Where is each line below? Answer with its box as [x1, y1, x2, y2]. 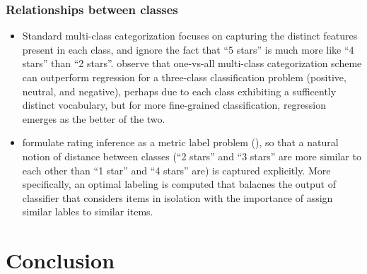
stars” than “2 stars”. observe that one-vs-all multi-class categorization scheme [22, 56, 362, 71]
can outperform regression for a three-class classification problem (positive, [22, 70, 346, 84]
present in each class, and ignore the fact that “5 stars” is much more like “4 [22, 42, 354, 56]
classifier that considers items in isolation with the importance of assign [22, 190, 333, 205]
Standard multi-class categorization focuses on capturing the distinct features [22, 28, 358, 43]
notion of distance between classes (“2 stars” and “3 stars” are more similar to [22, 148, 361, 163]
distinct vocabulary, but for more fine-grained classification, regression [22, 97, 327, 112]
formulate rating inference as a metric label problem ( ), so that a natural [22, 135, 339, 150]
